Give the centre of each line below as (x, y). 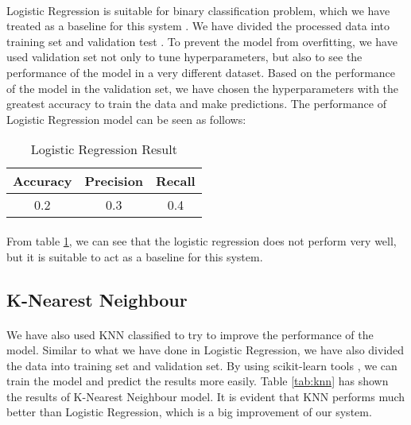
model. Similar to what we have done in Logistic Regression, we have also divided (205, 350)
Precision (114, 181)
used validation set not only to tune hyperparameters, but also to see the (184, 57)
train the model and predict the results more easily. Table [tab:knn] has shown (198, 381)
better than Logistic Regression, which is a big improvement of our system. (189, 412)
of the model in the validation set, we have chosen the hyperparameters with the (203, 88)
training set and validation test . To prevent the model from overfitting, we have (202, 41)
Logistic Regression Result (104, 149)
